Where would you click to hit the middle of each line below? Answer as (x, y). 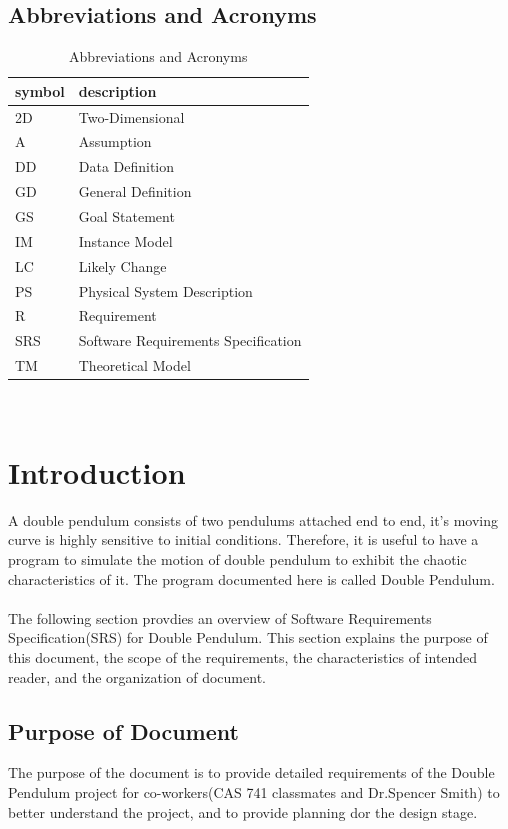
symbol (40, 90)
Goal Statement (126, 216)
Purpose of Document (123, 730)
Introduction (97, 471)
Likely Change (122, 265)
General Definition (135, 191)
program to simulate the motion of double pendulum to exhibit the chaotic (237, 559)
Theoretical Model (134, 365)
